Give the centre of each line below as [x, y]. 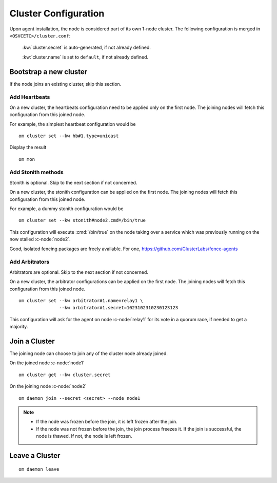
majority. [19, 327]
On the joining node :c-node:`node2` [48, 386]
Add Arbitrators [29, 262]
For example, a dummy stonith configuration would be [66, 209]
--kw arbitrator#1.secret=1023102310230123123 [119, 308]
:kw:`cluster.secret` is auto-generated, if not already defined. [87, 48]
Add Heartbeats [30, 97]
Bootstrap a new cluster [48, 72]
